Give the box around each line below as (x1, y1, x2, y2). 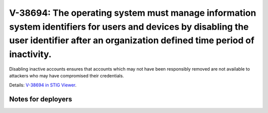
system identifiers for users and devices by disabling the (9, 21, 249, 32)
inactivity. (9, 49, 52, 60)
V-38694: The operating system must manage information (9, 7, 257, 18)
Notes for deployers (9, 95, 72, 103)
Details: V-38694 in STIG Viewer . (9, 82, 77, 88)
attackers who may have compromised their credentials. (9, 73, 124, 79)
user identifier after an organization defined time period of (9, 35, 255, 46)
